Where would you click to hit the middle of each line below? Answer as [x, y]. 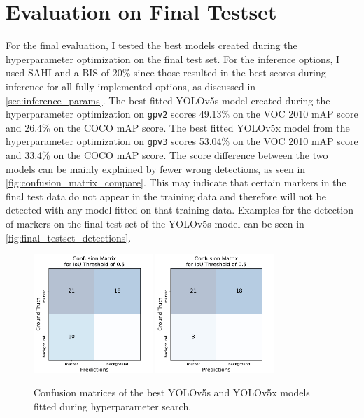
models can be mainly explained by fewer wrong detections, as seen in [156, 168]
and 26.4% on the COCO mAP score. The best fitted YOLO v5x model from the [178, 127]
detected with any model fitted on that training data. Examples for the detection [180, 210]
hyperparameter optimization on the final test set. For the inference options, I [173, 58]
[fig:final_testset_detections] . [69, 237]
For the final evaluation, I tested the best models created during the [152, 45]
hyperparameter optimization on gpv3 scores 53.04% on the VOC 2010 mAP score [182, 141]
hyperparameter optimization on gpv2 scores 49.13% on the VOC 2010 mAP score [182, 114]
